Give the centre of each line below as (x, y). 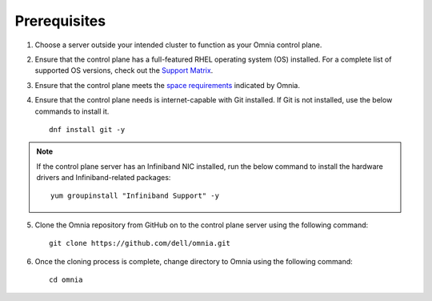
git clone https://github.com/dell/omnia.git (140, 243)
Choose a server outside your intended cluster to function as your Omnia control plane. (178, 45)
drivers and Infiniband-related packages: (104, 178)
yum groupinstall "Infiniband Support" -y (135, 196)
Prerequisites (60, 21)
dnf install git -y (87, 129)
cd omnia (66, 280)
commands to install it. (72, 111)
